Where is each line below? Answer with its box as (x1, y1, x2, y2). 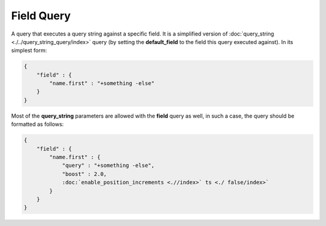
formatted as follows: (11, 121, 64, 128)
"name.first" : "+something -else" (49, 80, 155, 87)
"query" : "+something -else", (62, 162, 155, 169)
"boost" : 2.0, (62, 171, 107, 177)
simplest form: (11, 47, 48, 54)
